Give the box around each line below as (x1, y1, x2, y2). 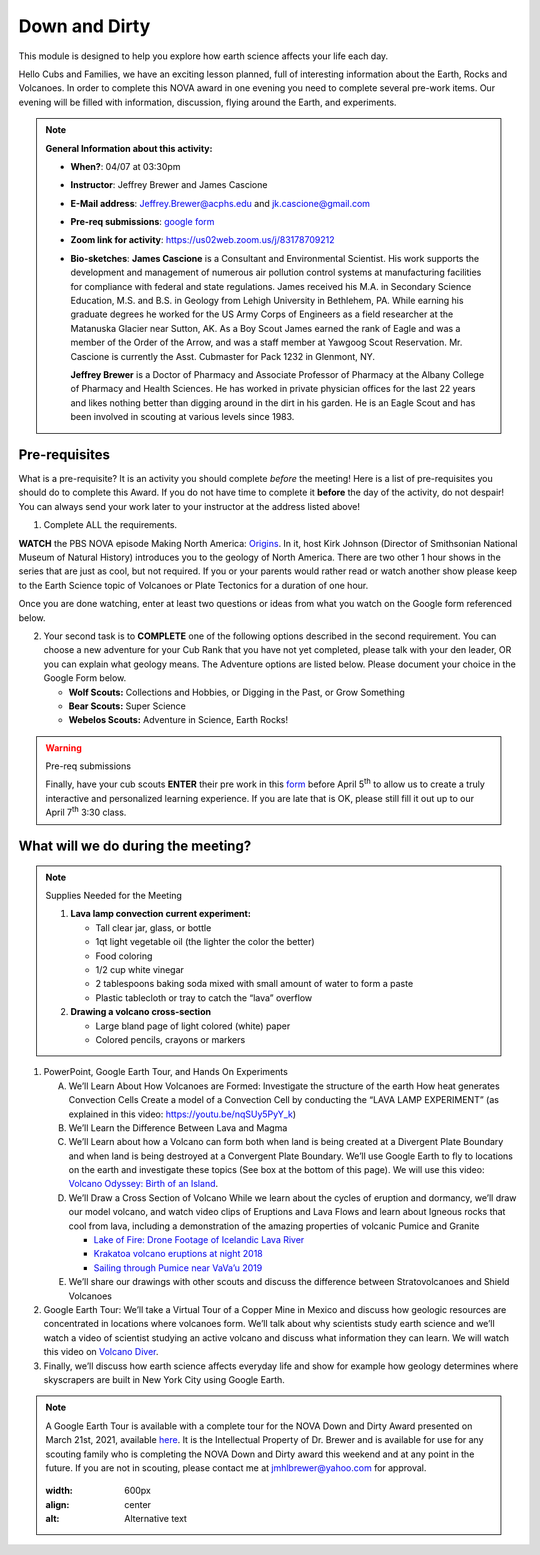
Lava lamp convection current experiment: (70, 908, 252, 920)
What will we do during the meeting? (18, 838, 252, 855)
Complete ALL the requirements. (43, 519, 178, 531)
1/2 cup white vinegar (95, 964, 185, 975)
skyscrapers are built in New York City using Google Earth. (43, 1373, 285, 1385)
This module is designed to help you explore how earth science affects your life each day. (18, 50, 389, 62)
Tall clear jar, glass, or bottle (95, 921, 212, 934)
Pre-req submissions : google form (70, 216, 215, 228)
